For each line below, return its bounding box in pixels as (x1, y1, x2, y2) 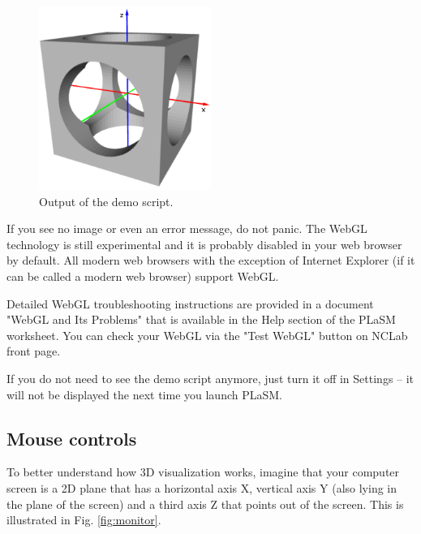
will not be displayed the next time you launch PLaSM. (6, 385, 282, 403)
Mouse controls (6, 425, 137, 450)
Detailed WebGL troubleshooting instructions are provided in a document (6, 295, 374, 312)
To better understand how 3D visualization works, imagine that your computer (6, 463, 400, 480)
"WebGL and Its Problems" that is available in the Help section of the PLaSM (6, 311, 396, 328)
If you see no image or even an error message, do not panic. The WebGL (6, 220, 367, 237)
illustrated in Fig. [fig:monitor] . (6, 511, 161, 528)
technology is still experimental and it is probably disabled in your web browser (6, 235, 402, 252)
